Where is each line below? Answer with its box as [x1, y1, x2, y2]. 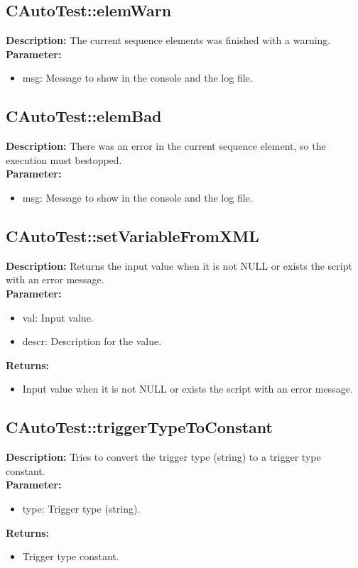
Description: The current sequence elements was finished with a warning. [6, 33, 331, 48]
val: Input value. [22, 310, 94, 324]
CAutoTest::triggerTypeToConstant [6, 416, 273, 438]
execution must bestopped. [6, 152, 122, 167]
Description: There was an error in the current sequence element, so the [6, 138, 326, 153]
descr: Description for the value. [22, 334, 162, 349]
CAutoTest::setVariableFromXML [6, 224, 259, 246]
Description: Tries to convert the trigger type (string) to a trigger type [6, 449, 321, 464]
